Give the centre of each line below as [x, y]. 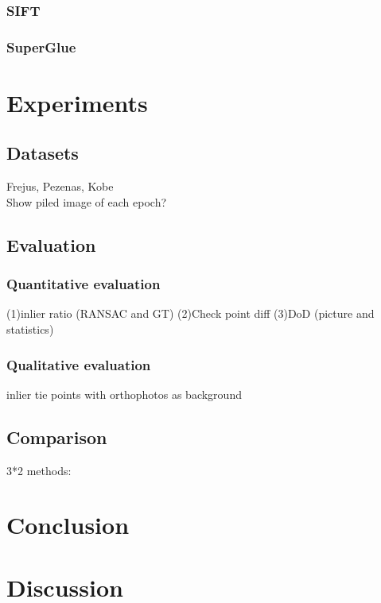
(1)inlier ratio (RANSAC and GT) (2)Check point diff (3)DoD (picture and [190, 313]
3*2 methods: [39, 470]
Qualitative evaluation [79, 364]
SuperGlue [41, 46]
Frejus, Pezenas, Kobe [60, 186]
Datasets [43, 153]
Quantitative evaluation [84, 284]
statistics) [30, 329]
